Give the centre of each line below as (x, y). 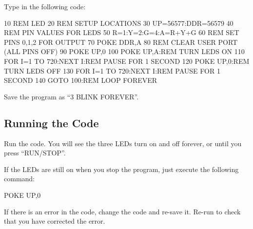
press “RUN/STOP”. (35, 153)
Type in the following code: (45, 6)
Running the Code (51, 123)
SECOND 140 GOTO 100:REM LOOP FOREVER (81, 80)
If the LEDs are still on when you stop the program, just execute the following (121, 169)
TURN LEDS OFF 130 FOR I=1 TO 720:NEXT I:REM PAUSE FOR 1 (112, 70)
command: (19, 179)
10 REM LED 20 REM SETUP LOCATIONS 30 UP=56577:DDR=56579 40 (119, 23)
